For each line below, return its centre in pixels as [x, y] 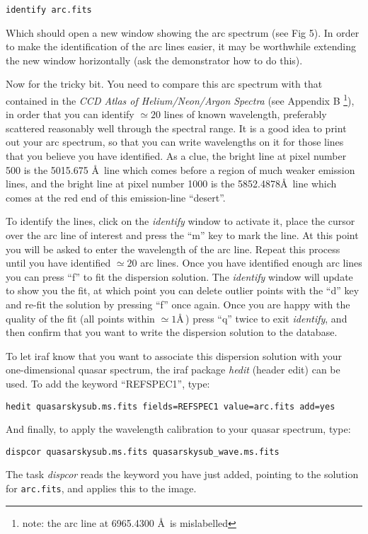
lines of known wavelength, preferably [245, 114]
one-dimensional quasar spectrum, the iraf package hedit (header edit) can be [173, 370]
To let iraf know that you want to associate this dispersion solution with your [174, 355]
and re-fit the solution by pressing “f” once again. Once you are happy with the [178, 304]
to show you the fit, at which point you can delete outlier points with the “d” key [183, 290]
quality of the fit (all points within [80, 318]
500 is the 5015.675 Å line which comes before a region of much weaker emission [180, 169]
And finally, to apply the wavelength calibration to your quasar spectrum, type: [178, 429]
